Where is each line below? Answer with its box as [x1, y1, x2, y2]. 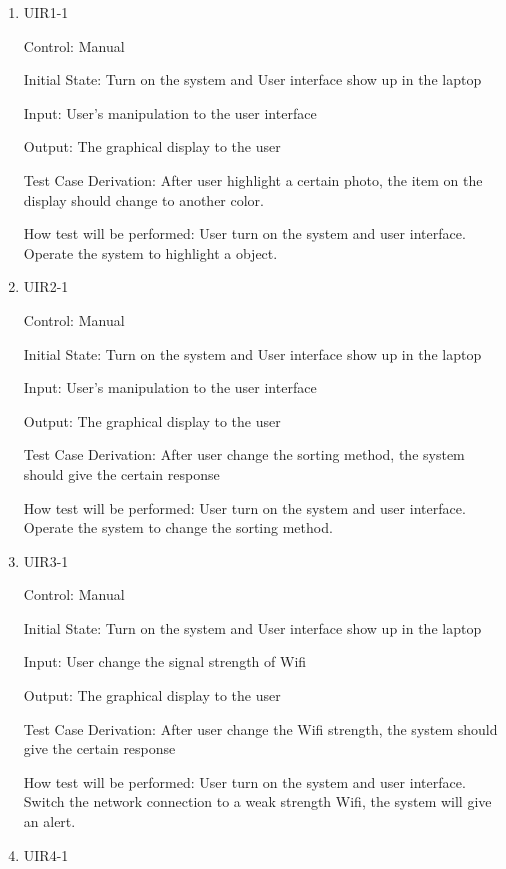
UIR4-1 [23, 844, 69, 865]
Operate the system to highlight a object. [23, 242, 278, 263]
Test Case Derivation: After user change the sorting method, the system [23, 444, 465, 465]
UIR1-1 [23, 2, 69, 22]
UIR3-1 [23, 550, 69, 571]
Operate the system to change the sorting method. [23, 517, 333, 538]
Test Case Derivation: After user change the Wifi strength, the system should [23, 718, 498, 739]
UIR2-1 [23, 276, 69, 297]
